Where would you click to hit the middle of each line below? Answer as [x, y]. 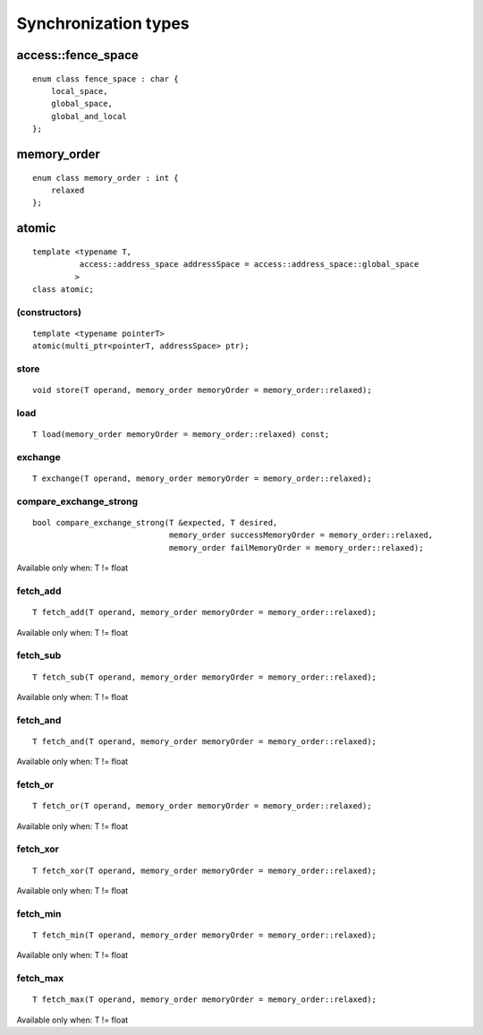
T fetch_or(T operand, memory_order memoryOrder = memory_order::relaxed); [202, 806]
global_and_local [89, 116]
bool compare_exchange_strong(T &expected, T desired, [155, 523]
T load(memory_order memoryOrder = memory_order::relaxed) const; [181, 435]
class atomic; [63, 289]
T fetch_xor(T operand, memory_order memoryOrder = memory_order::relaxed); [205, 870]
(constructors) [49, 312]
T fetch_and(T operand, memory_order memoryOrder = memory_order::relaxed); [205, 741]
